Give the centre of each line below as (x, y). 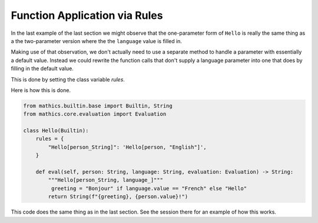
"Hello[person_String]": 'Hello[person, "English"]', (127, 147)
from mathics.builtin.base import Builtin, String (98, 106)
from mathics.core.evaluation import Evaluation (95, 114)
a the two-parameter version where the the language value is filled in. (97, 41)
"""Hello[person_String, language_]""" (105, 180)
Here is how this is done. (41, 90)
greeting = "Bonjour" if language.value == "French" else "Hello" (149, 188)
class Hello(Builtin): (56, 131)
